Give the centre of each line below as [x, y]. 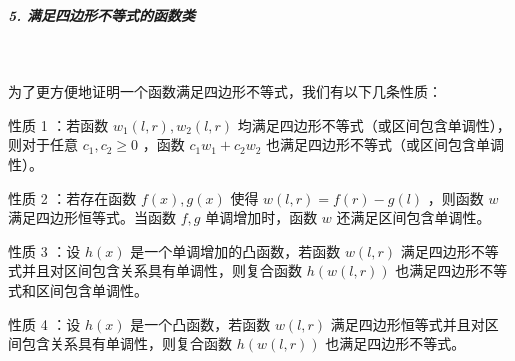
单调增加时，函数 [261, 217]
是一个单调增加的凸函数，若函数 [235, 250]
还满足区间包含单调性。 [413, 217]
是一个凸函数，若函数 [200, 323]
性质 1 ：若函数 [58, 124]
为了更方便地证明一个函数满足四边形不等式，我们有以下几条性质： [225, 91]
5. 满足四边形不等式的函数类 [102, 14]
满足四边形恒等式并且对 [407, 323]
